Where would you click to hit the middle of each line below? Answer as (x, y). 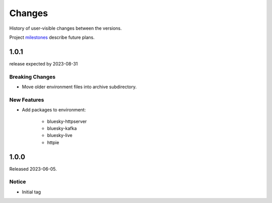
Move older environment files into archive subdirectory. (79, 87)
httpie (53, 142)
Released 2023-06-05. (33, 169)
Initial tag (31, 192)
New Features (27, 100)
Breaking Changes (32, 77)
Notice (18, 182)
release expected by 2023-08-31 (44, 63)
